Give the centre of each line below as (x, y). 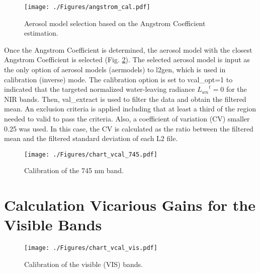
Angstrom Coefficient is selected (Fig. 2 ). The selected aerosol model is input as (127, 59)
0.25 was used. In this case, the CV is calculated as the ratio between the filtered (129, 128)
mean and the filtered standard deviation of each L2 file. (91, 138)
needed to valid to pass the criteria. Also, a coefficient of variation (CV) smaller (127, 118)
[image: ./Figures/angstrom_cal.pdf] (87, 7)
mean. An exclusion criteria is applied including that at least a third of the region (130, 109)
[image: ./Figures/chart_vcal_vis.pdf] (91, 248)
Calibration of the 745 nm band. (74, 170)
